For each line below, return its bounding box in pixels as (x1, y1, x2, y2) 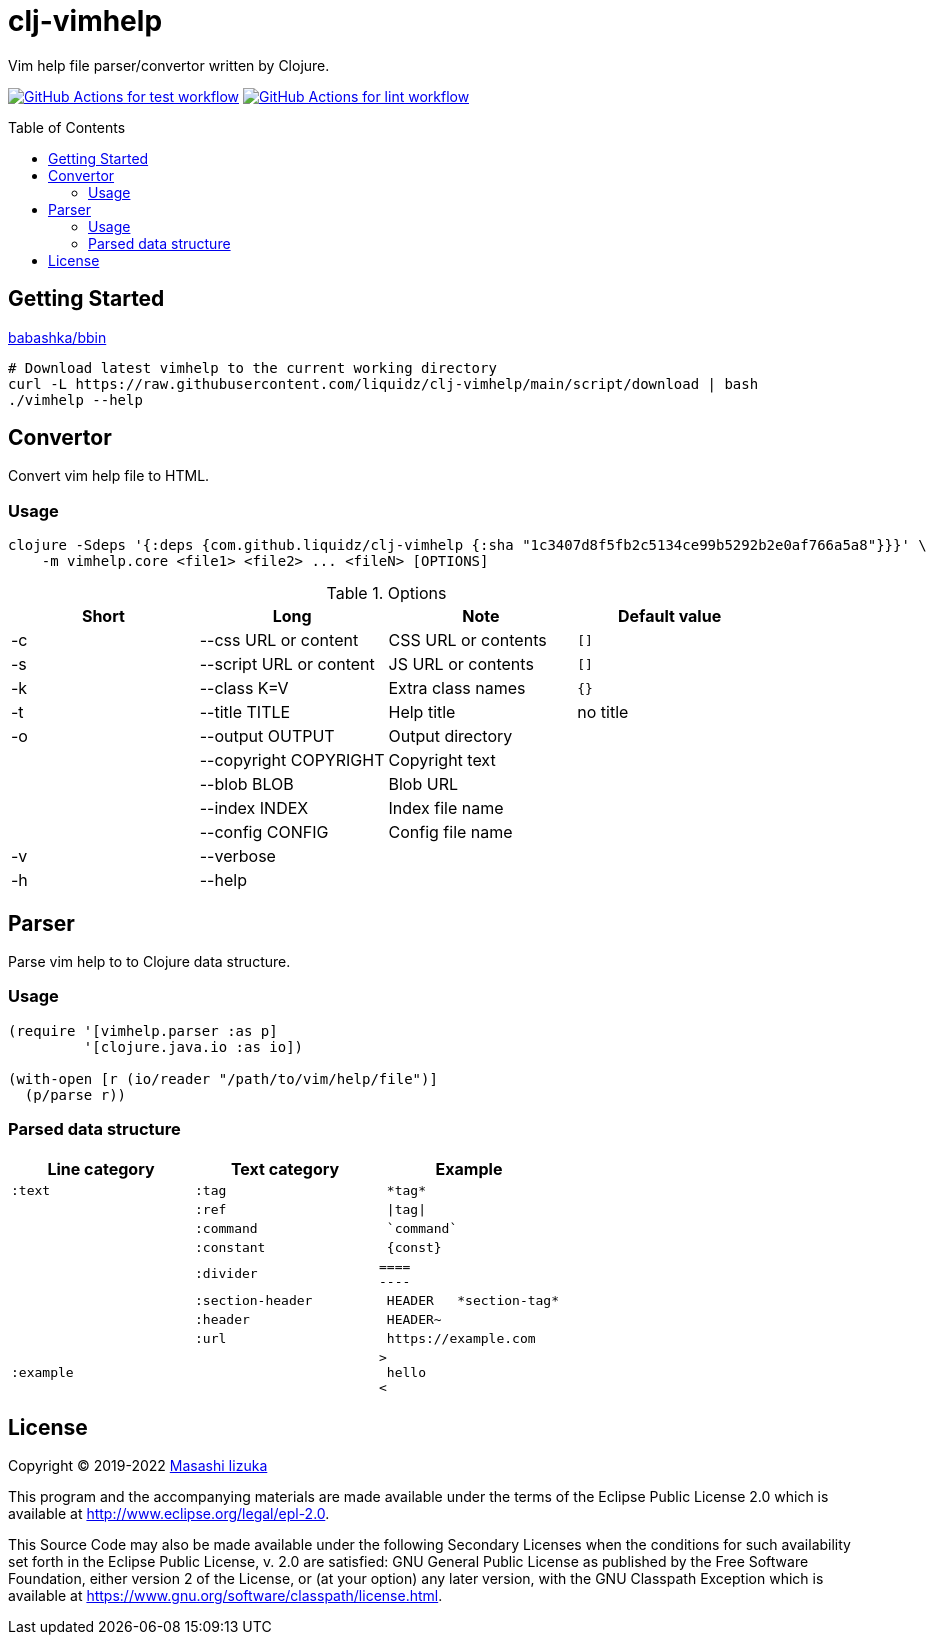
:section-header (195, 1292, 313, 1308)
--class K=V (199, 678, 289, 699)
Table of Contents (8, 118, 126, 136)
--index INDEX (199, 798, 309, 819)
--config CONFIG (199, 822, 329, 843)
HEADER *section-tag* (386, 1292, 560, 1308)
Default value (618, 606, 722, 627)
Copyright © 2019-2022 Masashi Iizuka (8, 1457, 268, 1475)
